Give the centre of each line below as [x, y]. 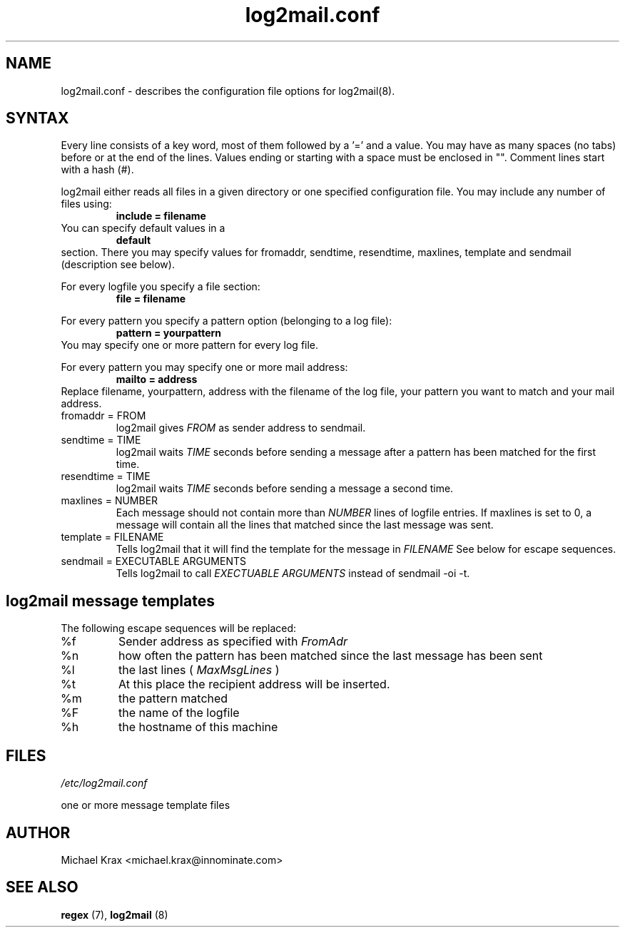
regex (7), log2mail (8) [115, 914]
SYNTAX [37, 118]
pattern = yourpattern [169, 333]
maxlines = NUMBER [110, 501]
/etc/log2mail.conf [104, 783]
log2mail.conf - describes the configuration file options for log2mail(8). [228, 91]
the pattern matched [173, 699]
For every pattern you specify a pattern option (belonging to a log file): [227, 321]
